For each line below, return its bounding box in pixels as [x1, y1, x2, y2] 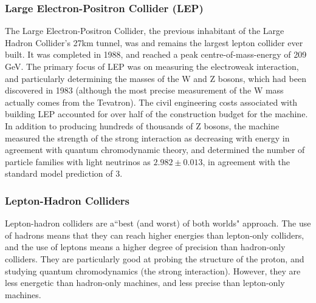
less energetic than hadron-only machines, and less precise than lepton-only [5, 276, 285, 289]
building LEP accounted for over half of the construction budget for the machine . [5, 107, 308, 120]
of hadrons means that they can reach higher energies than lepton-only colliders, [5, 228, 304, 241]
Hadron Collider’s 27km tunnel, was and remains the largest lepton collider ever [5, 36, 303, 49]
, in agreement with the [202, 155, 290, 168]
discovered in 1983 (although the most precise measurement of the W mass [5, 84, 284, 97]
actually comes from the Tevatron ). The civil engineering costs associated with [5, 95, 298, 108]
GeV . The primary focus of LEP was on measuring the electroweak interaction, [5, 60, 299, 72]
